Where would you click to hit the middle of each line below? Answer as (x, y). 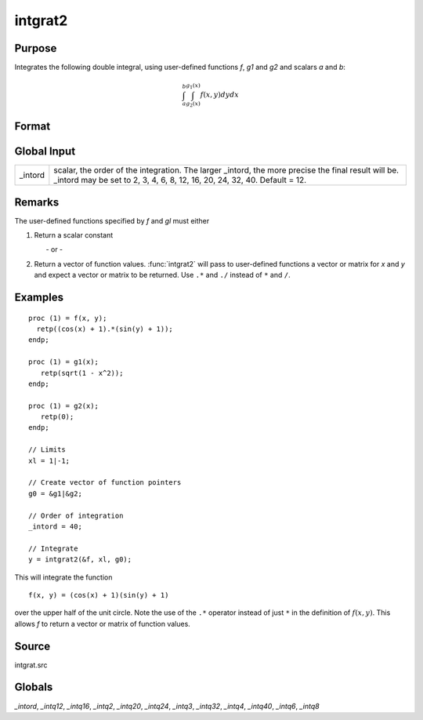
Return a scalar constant (74, 235)
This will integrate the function (63, 577)
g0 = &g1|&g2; (55, 493)
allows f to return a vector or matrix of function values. (103, 624)
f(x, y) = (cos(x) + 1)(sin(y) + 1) (99, 595)
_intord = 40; (55, 526)
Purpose (36, 48)
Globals (34, 687)
